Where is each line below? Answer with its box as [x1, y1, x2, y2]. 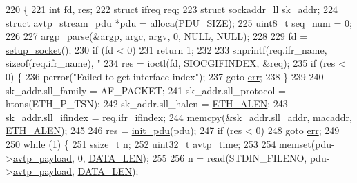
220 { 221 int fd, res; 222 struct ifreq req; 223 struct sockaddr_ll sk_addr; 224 [6, 2, 338, 16]
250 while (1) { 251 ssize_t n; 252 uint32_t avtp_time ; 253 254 [6, 136, 276, 151]
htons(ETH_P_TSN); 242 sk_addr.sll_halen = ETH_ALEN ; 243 [6, 96, 288, 111]
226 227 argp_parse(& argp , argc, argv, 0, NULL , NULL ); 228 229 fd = [6, 29, 308, 43]
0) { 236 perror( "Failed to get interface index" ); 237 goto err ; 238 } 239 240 [6, 69, 324, 83]
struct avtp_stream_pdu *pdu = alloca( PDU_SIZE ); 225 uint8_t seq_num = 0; [6, 15, 352, 30]
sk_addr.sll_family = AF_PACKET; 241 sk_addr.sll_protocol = [6, 83, 286, 97]
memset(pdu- [279, 136, 335, 151]
